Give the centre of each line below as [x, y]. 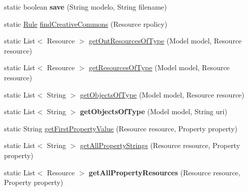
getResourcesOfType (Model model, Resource [159, 67]
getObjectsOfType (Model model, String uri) [154, 111]
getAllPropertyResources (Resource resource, [164, 172]
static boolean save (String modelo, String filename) [86, 7]
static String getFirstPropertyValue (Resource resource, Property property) [121, 128]
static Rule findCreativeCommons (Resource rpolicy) [86, 23]
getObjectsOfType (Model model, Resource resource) [162, 94]
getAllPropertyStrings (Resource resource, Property [160, 145]
